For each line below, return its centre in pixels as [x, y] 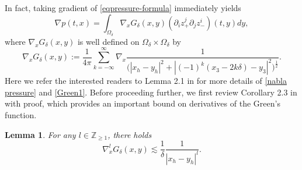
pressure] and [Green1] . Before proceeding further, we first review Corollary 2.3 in [151, 92]
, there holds [130, 134]
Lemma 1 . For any [40, 134]
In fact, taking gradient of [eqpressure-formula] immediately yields [123, 8]
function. [21, 114]
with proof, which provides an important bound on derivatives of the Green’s [143, 103]
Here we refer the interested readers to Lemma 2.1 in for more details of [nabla [146, 81]
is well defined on [108, 41]
